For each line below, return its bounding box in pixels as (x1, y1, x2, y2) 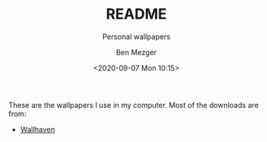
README (106, 5, 167, 24)
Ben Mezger (116, 47, 157, 57)
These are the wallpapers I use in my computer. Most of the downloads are (8, 100, 259, 110)
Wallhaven (19, 124, 55, 134)
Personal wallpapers (102, 32, 170, 41)
